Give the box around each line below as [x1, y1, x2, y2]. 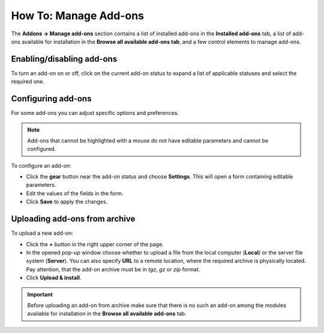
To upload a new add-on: [11, 229, 73, 237]
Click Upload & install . [26, 274, 82, 281]
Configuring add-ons [11, 93, 92, 104]
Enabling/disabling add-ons [11, 54, 118, 64]
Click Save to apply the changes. [26, 198, 108, 205]
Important [27, 290, 53, 298]
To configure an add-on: [11, 162, 71, 169]
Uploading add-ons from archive [11, 214, 136, 224]
